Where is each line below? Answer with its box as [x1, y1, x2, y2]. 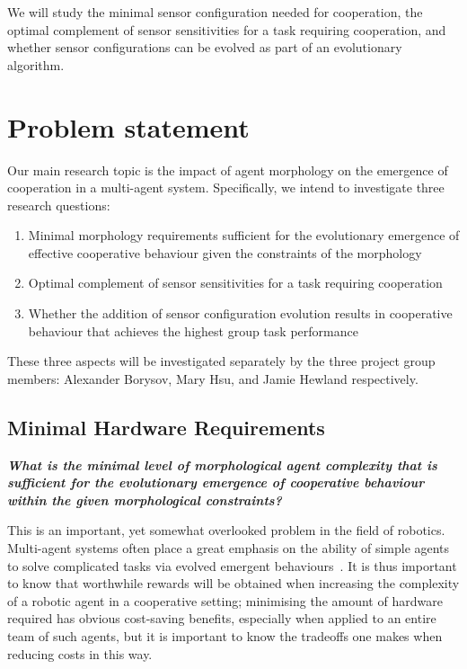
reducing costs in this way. [7, 644, 153, 663]
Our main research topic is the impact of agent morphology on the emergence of [7, 160, 448, 179]
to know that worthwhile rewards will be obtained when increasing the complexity [7, 574, 460, 593]
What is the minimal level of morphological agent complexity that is [7, 455, 437, 474]
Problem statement [7, 108, 250, 145]
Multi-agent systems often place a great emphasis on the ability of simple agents [7, 539, 450, 557]
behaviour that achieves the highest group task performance [28, 321, 358, 340]
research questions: [7, 195, 110, 214]
